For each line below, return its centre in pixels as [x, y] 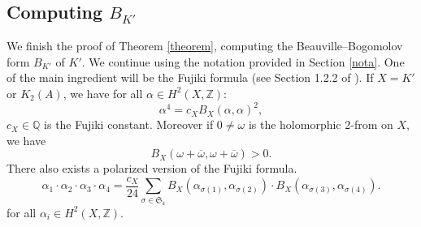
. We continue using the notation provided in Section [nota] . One [243, 61]
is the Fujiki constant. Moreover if [129, 124]
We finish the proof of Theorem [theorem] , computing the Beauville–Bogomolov [205, 46]
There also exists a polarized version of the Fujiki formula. [152, 168]
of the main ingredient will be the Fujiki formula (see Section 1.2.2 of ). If [190, 77]
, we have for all [103, 93]
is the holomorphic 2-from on [321, 124]
